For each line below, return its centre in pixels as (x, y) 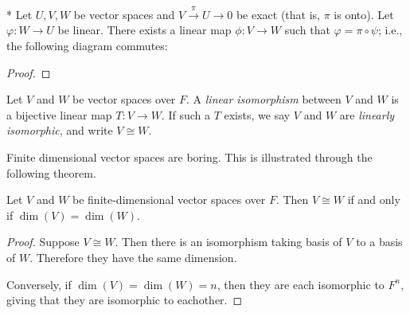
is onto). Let (364, 14)
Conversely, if (39, 284)
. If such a (185, 114)
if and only (374, 200)
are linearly (367, 114)
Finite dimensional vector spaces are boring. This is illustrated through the (189, 156)
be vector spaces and (124, 14)
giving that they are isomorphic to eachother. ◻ (125, 300)
